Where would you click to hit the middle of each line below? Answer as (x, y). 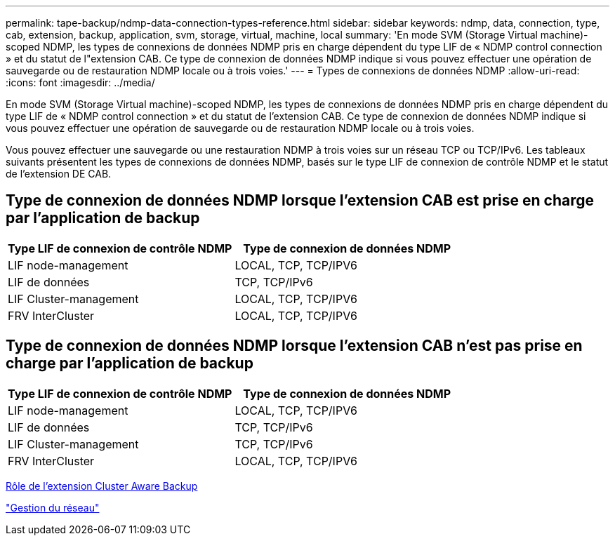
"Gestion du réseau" (53, 507)
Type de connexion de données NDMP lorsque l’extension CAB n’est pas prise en (294, 346)
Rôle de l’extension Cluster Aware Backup (102, 486)
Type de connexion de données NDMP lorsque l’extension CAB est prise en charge (300, 201)
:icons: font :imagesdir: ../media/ (80, 82)
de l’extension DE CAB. (59, 174)
